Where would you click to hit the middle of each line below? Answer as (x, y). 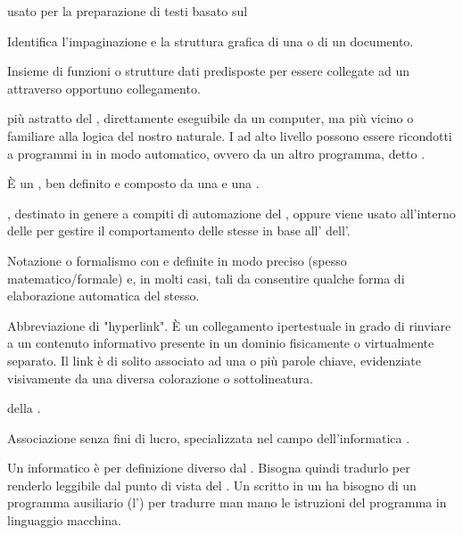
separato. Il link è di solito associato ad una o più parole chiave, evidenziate (214, 360)
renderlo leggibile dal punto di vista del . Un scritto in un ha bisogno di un (212, 485)
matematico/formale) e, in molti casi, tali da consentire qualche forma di (206, 278)
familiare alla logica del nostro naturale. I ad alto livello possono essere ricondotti (230, 135)
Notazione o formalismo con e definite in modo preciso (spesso (177, 260)
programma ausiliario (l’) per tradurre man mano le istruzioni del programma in (227, 502)
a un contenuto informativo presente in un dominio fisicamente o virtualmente (221, 343)
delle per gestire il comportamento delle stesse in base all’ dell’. (179, 230)
